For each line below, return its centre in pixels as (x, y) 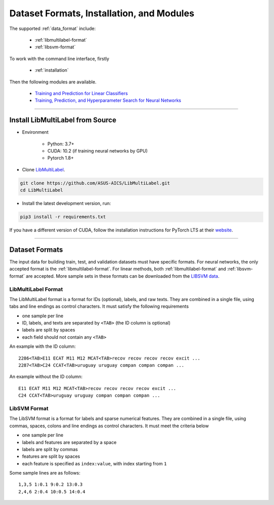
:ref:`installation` (52, 70)
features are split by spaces (51, 456)
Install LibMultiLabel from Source (63, 120)
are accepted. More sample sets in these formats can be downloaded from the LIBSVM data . (123, 276)
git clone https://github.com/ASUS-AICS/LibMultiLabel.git (95, 183)
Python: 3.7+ (61, 144)
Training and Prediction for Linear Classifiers (81, 93)
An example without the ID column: (46, 377)
